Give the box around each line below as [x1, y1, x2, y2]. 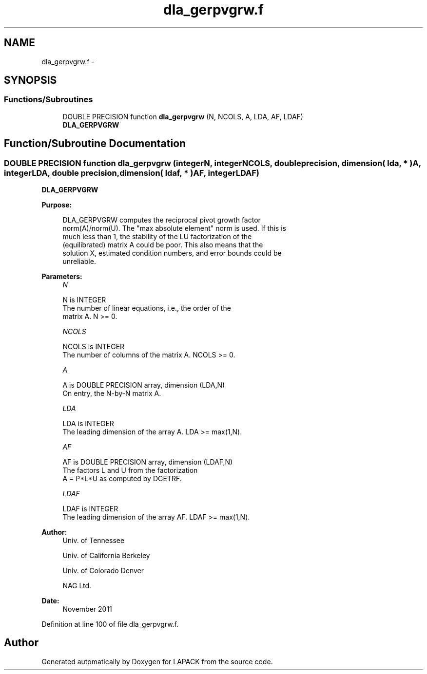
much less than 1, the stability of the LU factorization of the [62, 232, 252, 241]
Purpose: [41, 201, 72, 209]
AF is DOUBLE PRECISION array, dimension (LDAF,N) [62, 458, 233, 467]
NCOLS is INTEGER [62, 342, 125, 351]
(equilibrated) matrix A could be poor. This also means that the [62, 241, 263, 249]
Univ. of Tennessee [62, 536, 125, 545]
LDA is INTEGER [62, 419, 114, 428]
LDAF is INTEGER [62, 505, 118, 513]
